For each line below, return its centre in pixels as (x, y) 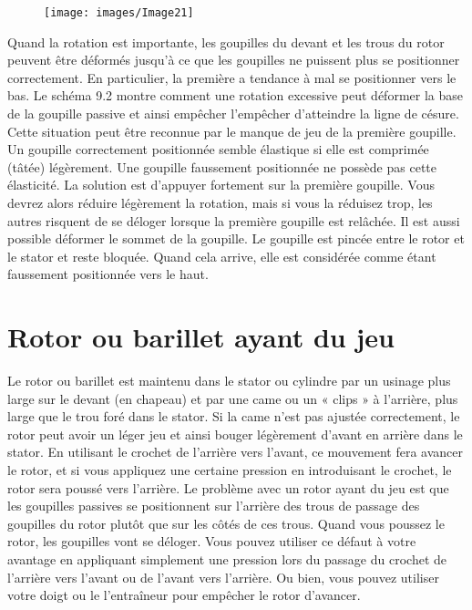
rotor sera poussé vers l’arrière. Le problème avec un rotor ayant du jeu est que (228, 487)
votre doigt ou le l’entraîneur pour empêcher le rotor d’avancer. (184, 595)
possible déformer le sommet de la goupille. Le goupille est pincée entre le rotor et (236, 238)
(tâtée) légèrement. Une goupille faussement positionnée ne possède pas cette (222, 166)
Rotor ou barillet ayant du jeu (201, 337)
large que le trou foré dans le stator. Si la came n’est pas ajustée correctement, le (234, 416)
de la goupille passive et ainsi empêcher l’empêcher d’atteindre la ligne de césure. (233, 114)
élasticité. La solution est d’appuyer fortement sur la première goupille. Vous (221, 185)
